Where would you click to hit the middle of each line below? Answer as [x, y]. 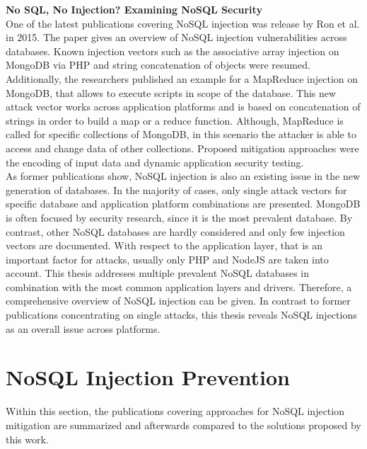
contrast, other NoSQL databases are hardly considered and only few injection [175, 231]
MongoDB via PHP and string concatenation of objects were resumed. [158, 65]
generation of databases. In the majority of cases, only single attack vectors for [176, 189]
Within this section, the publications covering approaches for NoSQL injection [175, 411]
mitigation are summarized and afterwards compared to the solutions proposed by [183, 425]
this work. [27, 439]
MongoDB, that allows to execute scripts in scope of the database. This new [171, 92]
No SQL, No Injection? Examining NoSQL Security [134, 9]
